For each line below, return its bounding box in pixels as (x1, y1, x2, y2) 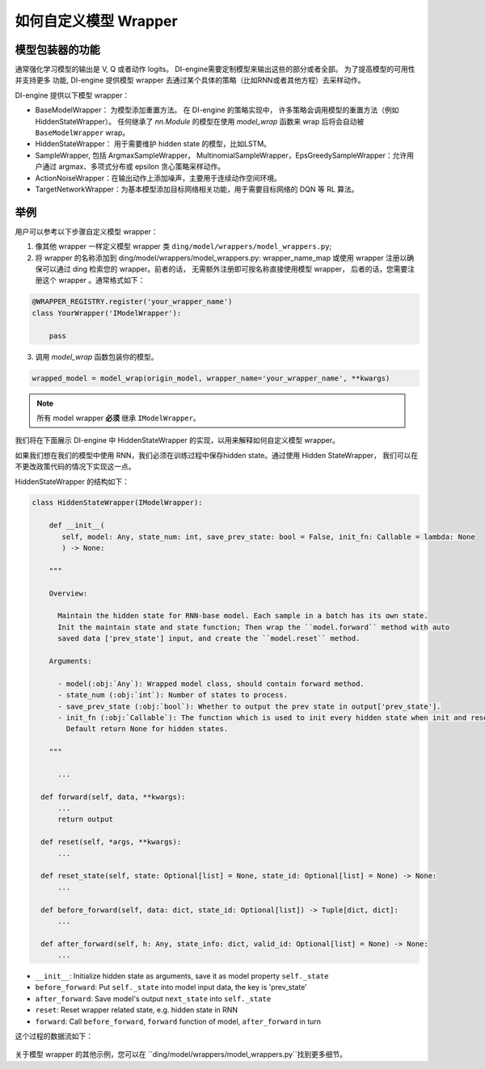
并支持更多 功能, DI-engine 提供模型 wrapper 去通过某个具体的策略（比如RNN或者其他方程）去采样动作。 (15, 75, 365, 85)
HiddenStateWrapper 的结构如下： (15, 477, 129, 486)
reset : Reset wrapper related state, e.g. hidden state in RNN (35, 1005, 238, 1015)
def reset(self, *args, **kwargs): (40, 837, 182, 847)
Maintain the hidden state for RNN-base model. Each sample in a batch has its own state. (57, 611, 428, 621)
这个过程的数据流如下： (15, 1031, 93, 1042)
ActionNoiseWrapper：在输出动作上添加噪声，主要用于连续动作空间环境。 (35, 173, 282, 183)
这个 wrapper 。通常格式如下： (41, 276, 145, 285)
